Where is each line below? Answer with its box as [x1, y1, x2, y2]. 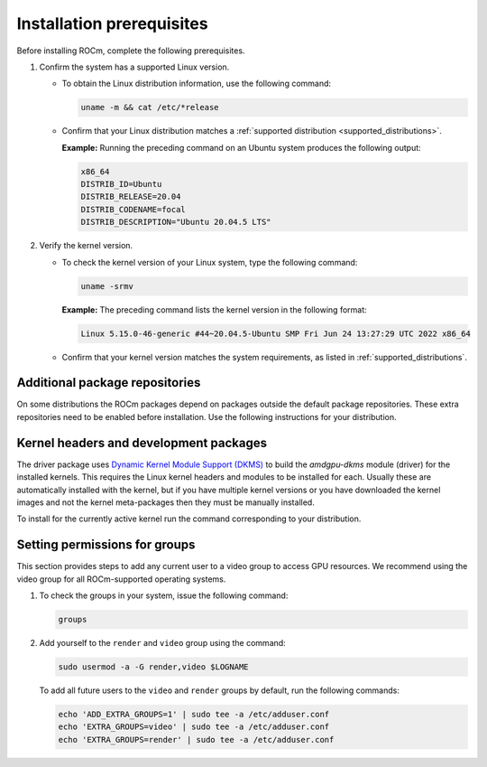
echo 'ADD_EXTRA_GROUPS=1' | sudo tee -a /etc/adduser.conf [58, 709, 330, 719]
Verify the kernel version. [39, 240, 133, 251]
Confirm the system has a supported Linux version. [39, 61, 230, 72]
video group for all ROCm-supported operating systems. [16, 574, 226, 585]
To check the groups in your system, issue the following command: [39, 590, 289, 601]
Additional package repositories [16, 375, 201, 390]
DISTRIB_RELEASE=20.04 [80, 192, 181, 202]
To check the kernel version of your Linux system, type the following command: [61, 257, 358, 267]
